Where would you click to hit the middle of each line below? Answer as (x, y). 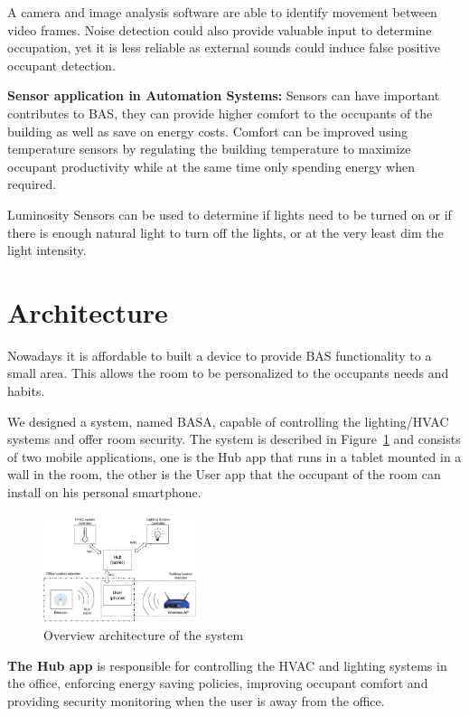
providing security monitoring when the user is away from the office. (196, 700)
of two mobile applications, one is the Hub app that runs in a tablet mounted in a (234, 456)
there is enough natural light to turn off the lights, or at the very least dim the (225, 232)
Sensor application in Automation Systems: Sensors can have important (224, 95)
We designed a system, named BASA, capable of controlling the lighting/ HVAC (228, 421)
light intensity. (47, 250)
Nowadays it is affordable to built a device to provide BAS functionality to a (220, 355)
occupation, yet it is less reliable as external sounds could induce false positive (224, 47)
